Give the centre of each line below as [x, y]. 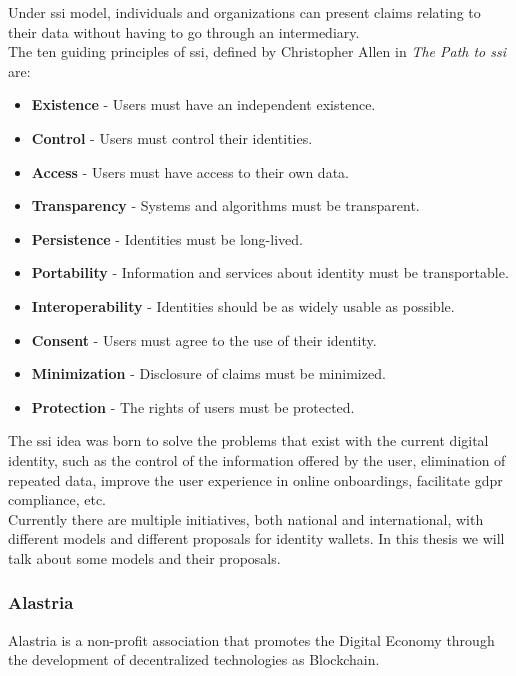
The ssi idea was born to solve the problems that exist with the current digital [248, 440]
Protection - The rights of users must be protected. [193, 406]
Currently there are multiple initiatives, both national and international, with [246, 518]
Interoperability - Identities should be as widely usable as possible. [243, 305]
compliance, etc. [57, 499]
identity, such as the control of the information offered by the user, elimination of [257, 459]
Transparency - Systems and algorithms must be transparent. [225, 205]
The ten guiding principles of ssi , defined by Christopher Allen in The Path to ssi [257, 51]
